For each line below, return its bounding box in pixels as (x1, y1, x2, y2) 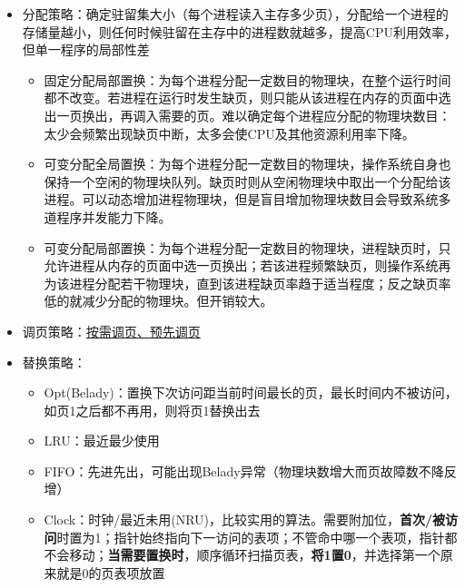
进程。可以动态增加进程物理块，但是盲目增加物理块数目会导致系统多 (44, 190, 451, 209)
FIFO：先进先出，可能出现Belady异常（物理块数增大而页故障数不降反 (44, 461, 457, 480)
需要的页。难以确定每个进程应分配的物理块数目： (158, 105, 451, 124)
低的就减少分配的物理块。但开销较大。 (44, 291, 273, 310)
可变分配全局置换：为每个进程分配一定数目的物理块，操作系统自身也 (44, 154, 451, 173)
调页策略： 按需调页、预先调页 (22, 321, 201, 340)
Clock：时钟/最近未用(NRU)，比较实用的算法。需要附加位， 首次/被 (44, 510, 446, 529)
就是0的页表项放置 (56, 563, 165, 582)
